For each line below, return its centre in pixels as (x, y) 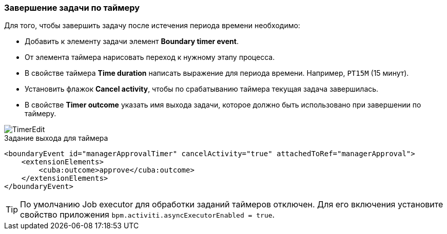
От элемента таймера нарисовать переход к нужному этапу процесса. (150, 57)
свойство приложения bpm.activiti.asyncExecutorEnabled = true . (148, 215)
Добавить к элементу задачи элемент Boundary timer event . (132, 41)
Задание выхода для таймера (56, 138)
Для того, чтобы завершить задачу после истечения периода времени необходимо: (152, 26)
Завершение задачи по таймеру (72, 8)
